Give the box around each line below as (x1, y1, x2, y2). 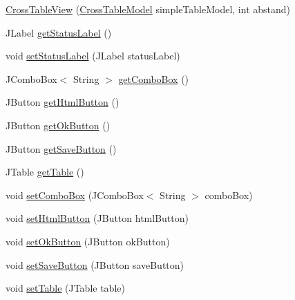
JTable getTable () (6, 165, 84, 179)
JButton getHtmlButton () (6, 95, 120, 109)
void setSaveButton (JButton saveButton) (6, 257, 184, 272)
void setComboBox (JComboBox (6, 187, 144, 202)
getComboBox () (118, 71, 189, 86)
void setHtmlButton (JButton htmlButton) (6, 211, 189, 225)
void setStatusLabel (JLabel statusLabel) (6, 48, 180, 63)
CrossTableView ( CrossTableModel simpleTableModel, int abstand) (6, 2, 291, 16)
